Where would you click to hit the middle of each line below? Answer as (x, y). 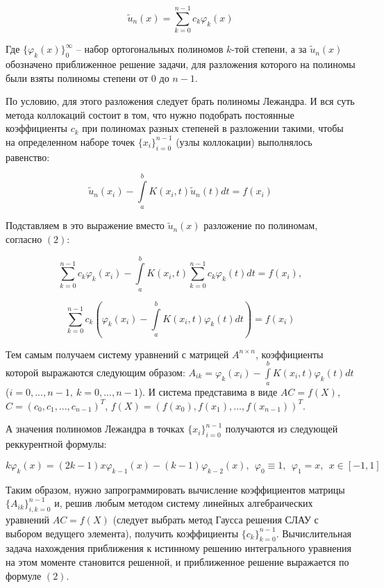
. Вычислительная (314, 533)
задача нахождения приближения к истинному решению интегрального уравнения (178, 548)
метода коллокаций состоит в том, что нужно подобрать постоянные (150, 114)
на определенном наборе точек (70, 141)
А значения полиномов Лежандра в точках (95, 429)
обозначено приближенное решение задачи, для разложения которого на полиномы (181, 64)
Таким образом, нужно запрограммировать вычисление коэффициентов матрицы (175, 489)
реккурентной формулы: (56, 444)
